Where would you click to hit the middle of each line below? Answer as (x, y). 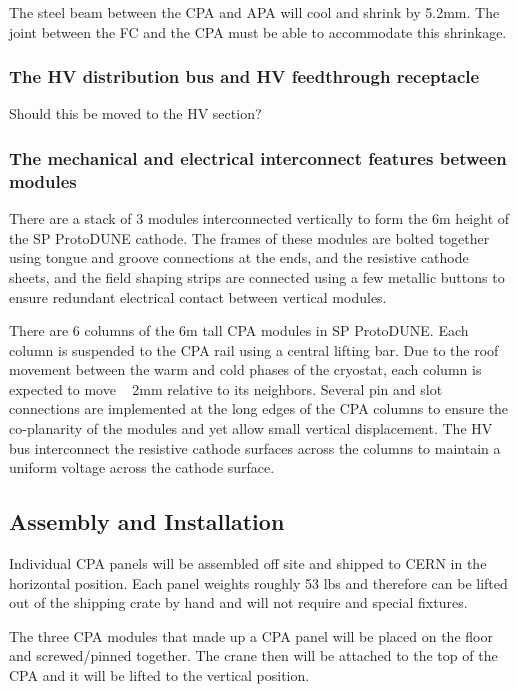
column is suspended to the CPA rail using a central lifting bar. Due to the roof (254, 349)
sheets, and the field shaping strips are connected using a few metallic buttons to (257, 276)
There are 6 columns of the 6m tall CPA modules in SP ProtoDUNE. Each (239, 330)
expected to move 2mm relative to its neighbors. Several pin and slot (226, 388)
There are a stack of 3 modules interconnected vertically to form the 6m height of (259, 218)
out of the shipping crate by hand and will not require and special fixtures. (238, 602)
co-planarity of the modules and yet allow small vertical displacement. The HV (251, 428)
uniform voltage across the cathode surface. (142, 467)
